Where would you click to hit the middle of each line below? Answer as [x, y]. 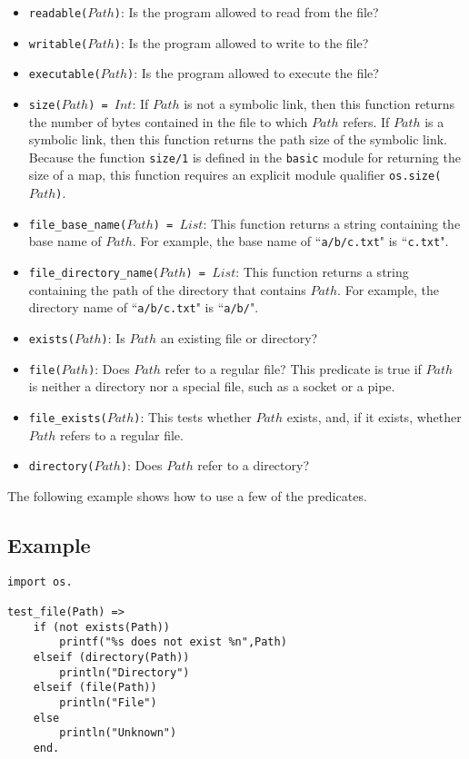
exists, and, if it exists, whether [374, 416]
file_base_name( [78, 225]
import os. [40, 582]
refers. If [366, 121]
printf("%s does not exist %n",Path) [173, 642]
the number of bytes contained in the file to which [168, 121]
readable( [58, 14]
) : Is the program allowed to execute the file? [253, 73]
